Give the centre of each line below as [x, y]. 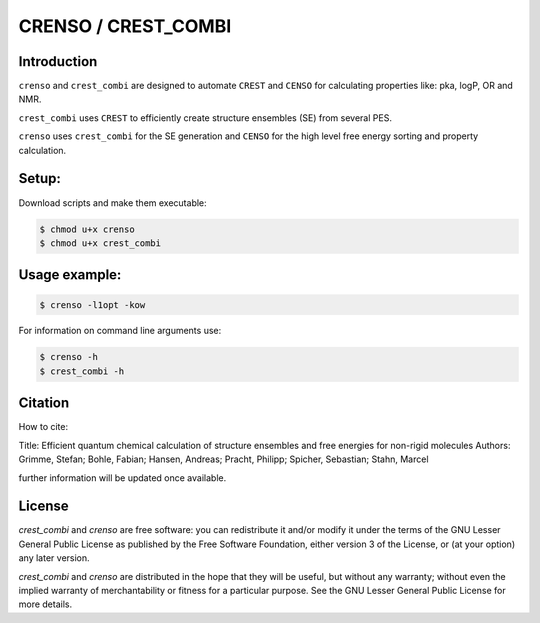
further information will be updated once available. [122, 477]
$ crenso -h [69, 357]
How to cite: [43, 427]
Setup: [40, 178]
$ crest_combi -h [82, 371]
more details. [45, 604]
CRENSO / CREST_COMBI [125, 26]
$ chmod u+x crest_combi [100, 243]
